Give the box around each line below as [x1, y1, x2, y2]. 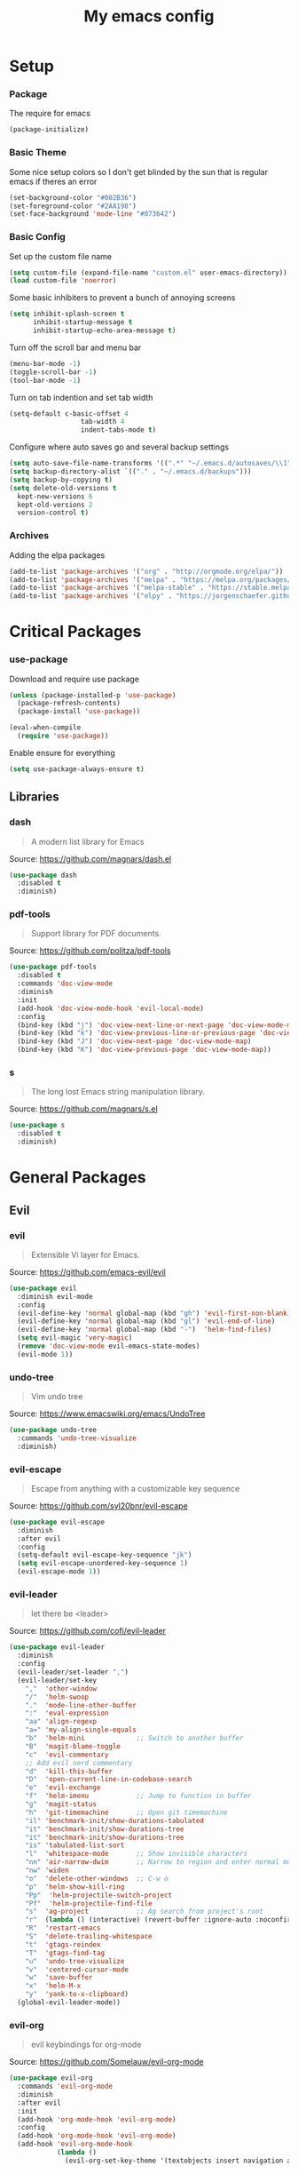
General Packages [9, 1167, 146, 1188]
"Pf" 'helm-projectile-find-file [25, 1899, 153, 1907]
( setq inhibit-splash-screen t [9, 309, 125, 319]
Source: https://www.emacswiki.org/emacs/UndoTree [9, 1408, 206, 1419]
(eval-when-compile [9, 723, 82, 732]
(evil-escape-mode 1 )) [17, 1567, 101, 1576]
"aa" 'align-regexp [25, 1717, 98, 1726]
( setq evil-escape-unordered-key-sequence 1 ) [17, 1559, 189, 1568]
